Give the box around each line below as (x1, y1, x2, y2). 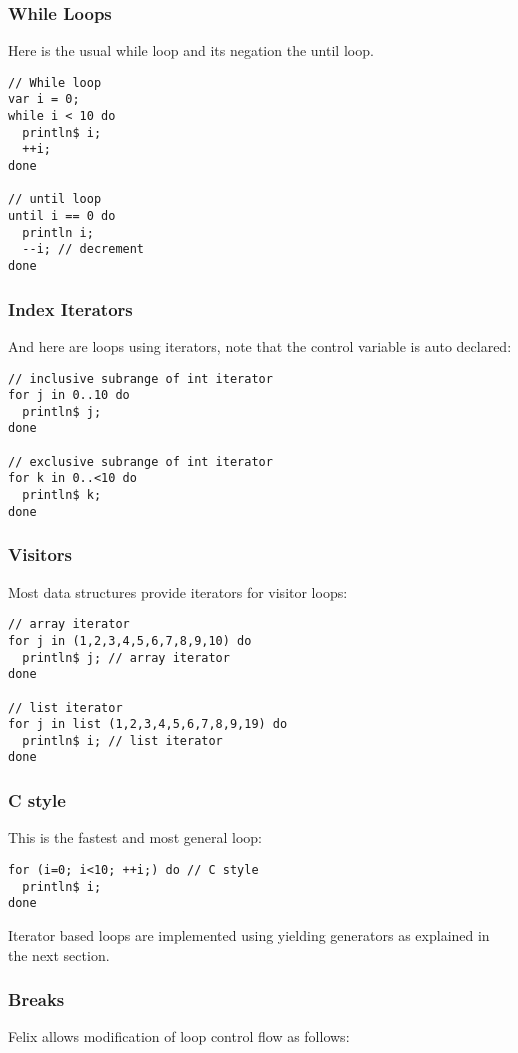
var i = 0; (8, 92, 80, 107)
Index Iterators (8, 296, 133, 321)
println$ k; (22, 488, 102, 503)
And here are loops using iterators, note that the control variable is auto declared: (8, 335, 512, 356)
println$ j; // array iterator (22, 650, 230, 665)
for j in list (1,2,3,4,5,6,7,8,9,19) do (8, 717, 288, 732)
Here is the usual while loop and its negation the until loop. (8, 40, 374, 61)
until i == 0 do (8, 209, 116, 224)
